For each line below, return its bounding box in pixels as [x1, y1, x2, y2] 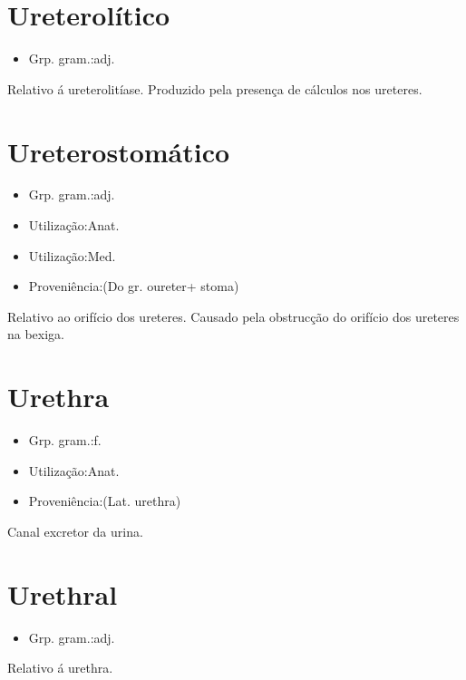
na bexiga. [7, 325, 65, 344]
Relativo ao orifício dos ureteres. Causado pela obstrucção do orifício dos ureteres [7, 306, 460, 325]
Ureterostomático [7, 132, 230, 170]
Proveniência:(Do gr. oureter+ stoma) [28, 277, 239, 296]
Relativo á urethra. [7, 658, 113, 677]
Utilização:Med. [28, 246, 116, 265]
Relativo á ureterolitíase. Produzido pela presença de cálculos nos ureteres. [7, 79, 422, 98]
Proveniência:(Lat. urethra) [28, 491, 181, 510]
